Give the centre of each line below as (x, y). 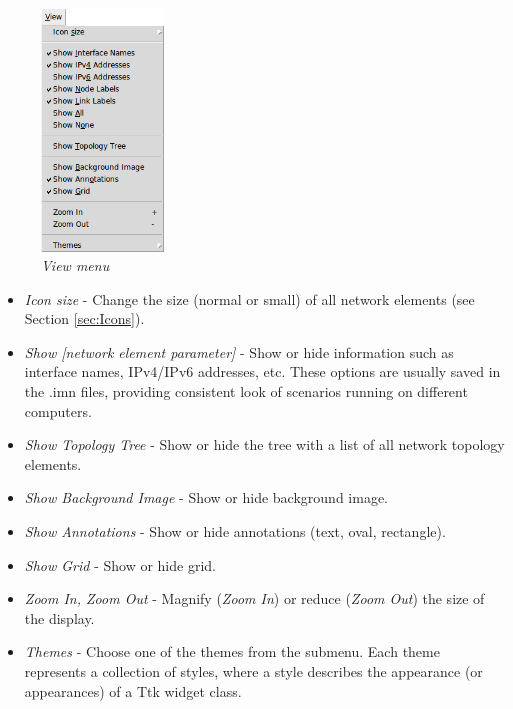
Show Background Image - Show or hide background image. (206, 497)
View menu (75, 265)
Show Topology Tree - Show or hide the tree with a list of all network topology (264, 444)
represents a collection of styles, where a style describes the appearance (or (253, 671)
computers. (58, 410)
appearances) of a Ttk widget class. (133, 690)
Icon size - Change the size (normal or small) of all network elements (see (249, 298)
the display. (59, 617)
